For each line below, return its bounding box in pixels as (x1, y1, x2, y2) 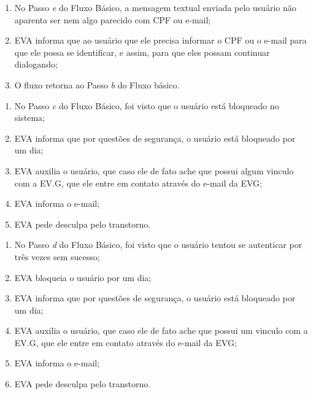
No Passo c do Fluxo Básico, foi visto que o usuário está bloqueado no (14, 99, 279, 112)
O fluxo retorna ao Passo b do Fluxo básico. (14, 78, 180, 91)
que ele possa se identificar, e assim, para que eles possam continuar (14, 45, 270, 58)
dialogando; (14, 58, 58, 71)
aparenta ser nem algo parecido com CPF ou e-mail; (14, 13, 211, 26)
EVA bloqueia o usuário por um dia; (14, 271, 152, 284)
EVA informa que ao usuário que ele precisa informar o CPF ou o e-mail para (14, 34, 307, 47)
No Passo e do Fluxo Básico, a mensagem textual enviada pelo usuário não (14, 1, 296, 14)
